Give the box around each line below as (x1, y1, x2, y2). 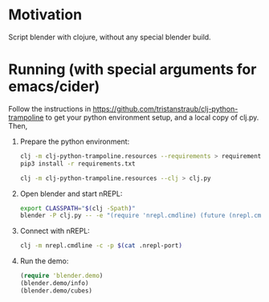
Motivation (8, 6, 83, 24)
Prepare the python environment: (19, 137, 130, 146)
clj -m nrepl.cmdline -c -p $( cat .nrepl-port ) (19, 242, 183, 250)
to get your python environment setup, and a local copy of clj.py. (45, 112, 259, 122)
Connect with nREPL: (19, 226, 90, 236)
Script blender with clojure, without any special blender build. (8, 32, 211, 42)
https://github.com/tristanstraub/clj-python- (92, 104, 238, 113)
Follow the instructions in (8, 104, 92, 113)
